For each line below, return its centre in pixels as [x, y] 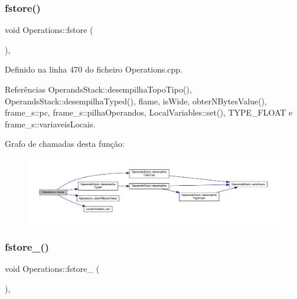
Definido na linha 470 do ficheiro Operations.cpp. [94, 69]
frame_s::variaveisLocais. [50, 124]
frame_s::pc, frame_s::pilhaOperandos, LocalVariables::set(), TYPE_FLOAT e [149, 112]
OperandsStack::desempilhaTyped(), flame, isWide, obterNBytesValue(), [136, 101]
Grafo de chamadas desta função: [65, 144]
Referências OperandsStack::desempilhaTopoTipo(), [98, 89]
